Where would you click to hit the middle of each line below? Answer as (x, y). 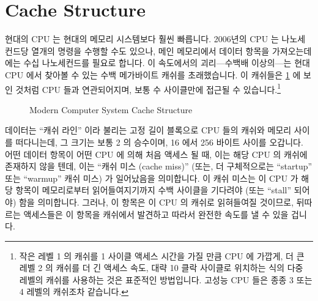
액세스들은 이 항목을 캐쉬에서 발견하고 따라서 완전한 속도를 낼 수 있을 (156, 214)
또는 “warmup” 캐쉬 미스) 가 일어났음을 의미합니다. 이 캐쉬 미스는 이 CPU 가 (152, 178)
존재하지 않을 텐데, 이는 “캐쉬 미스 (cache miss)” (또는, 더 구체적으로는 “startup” (159, 166)
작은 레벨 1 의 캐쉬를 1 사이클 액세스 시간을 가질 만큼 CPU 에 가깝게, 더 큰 (162, 255)
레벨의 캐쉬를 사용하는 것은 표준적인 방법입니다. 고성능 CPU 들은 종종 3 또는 (166, 279)
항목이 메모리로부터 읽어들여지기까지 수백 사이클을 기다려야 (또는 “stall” (153, 190)
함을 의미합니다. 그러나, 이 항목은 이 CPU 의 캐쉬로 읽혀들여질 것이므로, (156, 202)
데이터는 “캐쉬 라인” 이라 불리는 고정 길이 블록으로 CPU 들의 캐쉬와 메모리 (148, 130)
